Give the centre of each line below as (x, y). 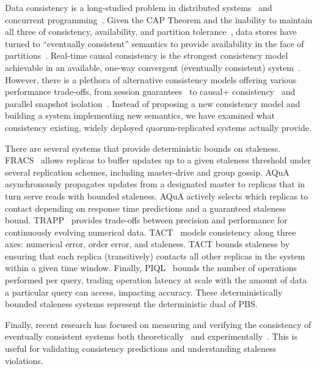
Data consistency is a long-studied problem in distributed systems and (139, 7)
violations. (24, 360)
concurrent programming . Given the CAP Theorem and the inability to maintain (159, 19)
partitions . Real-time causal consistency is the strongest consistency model (147, 55)
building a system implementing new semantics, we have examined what (140, 115)
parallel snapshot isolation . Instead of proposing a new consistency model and (153, 103)
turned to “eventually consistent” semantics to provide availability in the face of (155, 43)
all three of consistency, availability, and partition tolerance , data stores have (151, 32)
